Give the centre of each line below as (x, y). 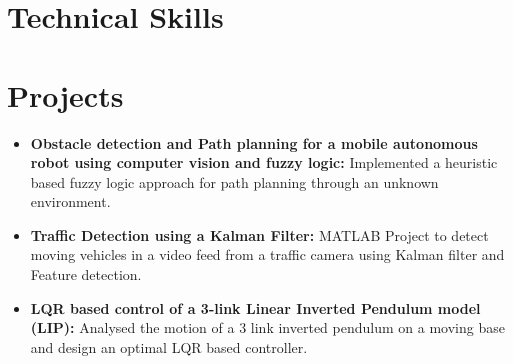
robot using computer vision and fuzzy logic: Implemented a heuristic (264, 162)
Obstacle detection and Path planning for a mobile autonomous (254, 142)
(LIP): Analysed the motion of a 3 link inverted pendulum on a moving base (267, 327)
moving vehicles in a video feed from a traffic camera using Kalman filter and (267, 254)
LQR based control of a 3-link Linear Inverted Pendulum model (255, 307)
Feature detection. (86, 274)
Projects (65, 94)
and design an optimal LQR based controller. (169, 346)
